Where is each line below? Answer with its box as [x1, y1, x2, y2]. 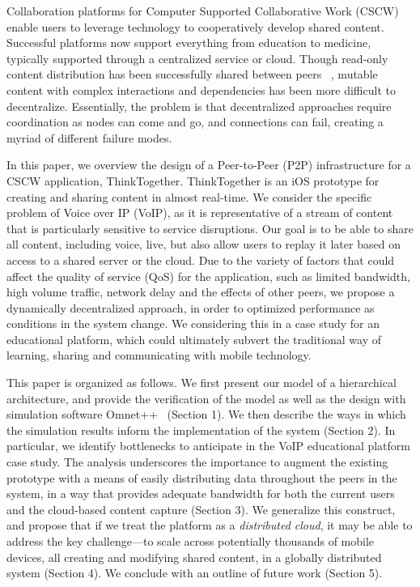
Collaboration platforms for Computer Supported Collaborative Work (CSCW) [6, 2, 399, 19]
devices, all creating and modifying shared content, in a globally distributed [6, 548, 382, 565]
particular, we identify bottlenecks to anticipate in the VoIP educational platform [6, 437, 410, 454]
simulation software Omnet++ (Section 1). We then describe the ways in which [6, 406, 406, 423]
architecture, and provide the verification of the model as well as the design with [6, 389, 406, 406]
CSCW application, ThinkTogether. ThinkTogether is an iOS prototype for [6, 172, 380, 189]
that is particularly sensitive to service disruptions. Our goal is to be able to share [6, 219, 414, 236]
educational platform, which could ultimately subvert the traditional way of [6, 330, 382, 347]
